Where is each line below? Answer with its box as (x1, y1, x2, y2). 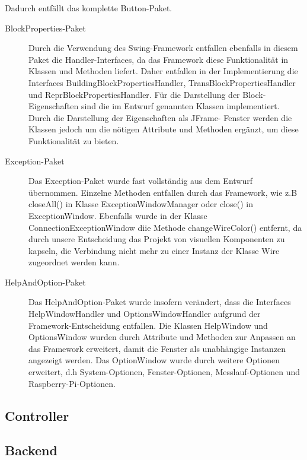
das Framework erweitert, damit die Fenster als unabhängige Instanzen (28, 342, 286, 354)
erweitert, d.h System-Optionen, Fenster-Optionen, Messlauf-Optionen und (28, 366, 300, 378)
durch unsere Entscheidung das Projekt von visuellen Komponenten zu (28, 233, 285, 245)
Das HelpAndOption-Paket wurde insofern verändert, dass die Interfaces (28, 296, 291, 308)
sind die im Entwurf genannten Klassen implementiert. (81, 100, 280, 112)
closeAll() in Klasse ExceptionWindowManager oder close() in (28, 198, 253, 210)
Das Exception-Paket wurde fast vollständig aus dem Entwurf (28, 175, 253, 187)
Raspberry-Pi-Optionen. (28, 377, 116, 389)
